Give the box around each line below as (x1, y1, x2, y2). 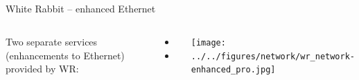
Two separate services (6, 34, 98, 48)
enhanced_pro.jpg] (191, 65, 276, 75)
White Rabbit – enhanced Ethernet (6, 1, 156, 16)
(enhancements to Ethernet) (6, 48, 125, 62)
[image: (191, 37, 226, 48)
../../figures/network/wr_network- (191, 51, 356, 61)
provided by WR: (6, 61, 79, 76)
